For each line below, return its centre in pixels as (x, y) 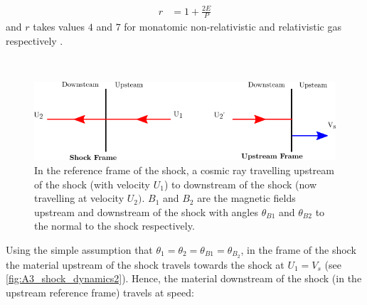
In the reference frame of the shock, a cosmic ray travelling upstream (184, 170)
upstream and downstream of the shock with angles (146, 212)
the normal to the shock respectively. (115, 226)
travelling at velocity (79, 198)
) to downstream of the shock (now (240, 184)
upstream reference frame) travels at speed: (100, 293)
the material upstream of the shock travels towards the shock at (145, 264)
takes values (59, 27)
